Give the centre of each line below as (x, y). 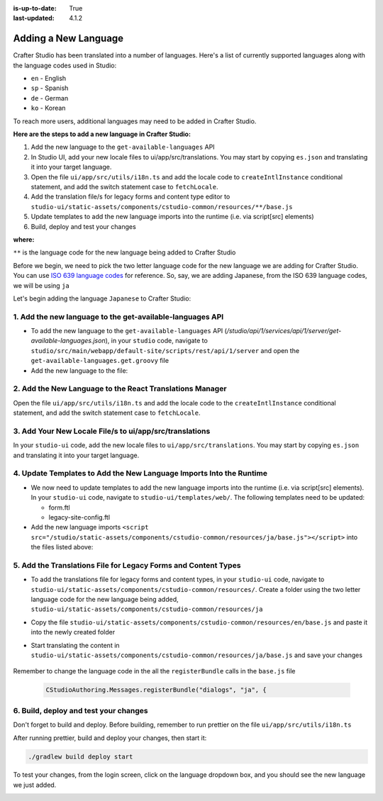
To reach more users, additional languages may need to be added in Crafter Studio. (135, 121)
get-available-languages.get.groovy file (100, 361)
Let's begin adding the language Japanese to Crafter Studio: (102, 298)
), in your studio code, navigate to (157, 341)
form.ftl (59, 508)
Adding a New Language (68, 39)
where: (24, 239)
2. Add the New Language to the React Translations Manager (120, 388)
